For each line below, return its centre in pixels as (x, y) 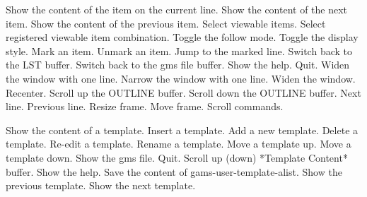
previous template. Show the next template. (101, 185)
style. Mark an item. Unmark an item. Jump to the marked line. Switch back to (179, 50)
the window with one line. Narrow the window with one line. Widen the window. (181, 78)
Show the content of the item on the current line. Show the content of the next (177, 9)
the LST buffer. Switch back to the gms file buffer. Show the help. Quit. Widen (178, 65)
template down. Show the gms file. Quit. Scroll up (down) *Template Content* (177, 157)
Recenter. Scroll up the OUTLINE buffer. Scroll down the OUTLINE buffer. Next (183, 92)
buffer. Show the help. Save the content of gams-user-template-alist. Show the (174, 171)
